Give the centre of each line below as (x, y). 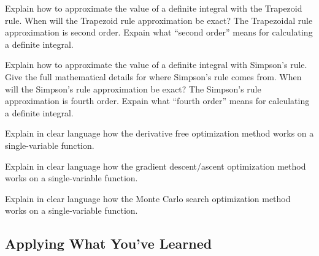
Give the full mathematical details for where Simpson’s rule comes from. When (153, 76)
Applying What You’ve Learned (109, 243)
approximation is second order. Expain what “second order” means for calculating (159, 32)
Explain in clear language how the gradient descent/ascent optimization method (156, 166)
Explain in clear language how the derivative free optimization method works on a (159, 133)
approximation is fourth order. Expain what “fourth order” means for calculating (157, 101)
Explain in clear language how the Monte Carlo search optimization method (148, 198)
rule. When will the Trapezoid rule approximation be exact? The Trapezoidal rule (159, 20)
